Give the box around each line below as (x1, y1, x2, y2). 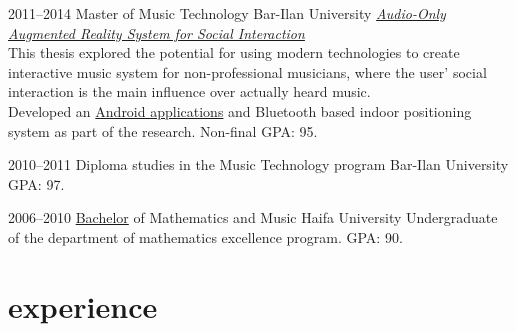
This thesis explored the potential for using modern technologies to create (8, 42, 460, 63)
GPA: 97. (8, 173, 65, 194)
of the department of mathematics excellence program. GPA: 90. (8, 226, 403, 247)
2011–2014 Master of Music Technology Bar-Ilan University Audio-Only (8, 3, 446, 23)
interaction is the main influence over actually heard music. (8, 81, 371, 102)
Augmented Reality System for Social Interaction (8, 22, 305, 43)
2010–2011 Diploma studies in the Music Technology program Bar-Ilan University (8, 154, 509, 175)
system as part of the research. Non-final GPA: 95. (8, 120, 318, 141)
